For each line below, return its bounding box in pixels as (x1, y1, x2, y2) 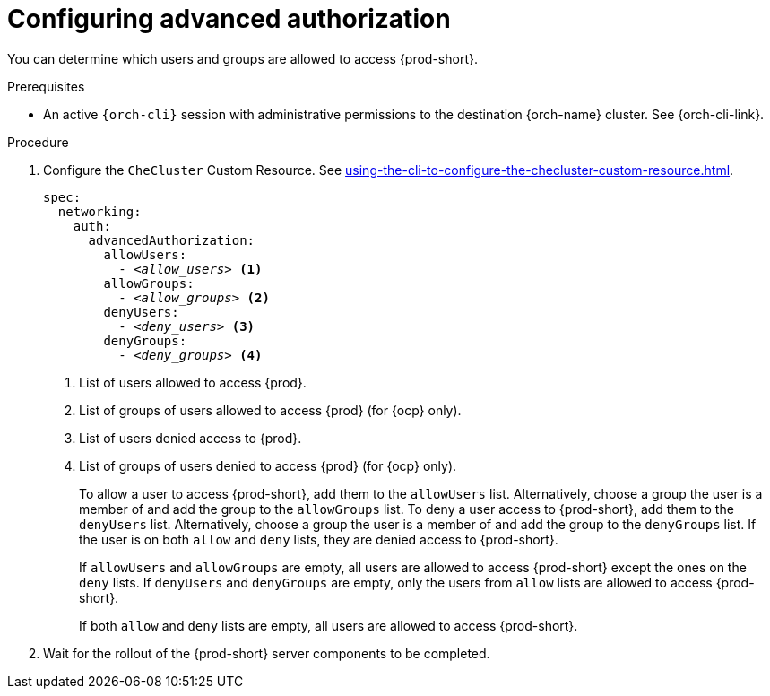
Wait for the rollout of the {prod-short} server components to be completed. (43, 645, 490, 661)
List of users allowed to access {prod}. (79, 374, 307, 390)
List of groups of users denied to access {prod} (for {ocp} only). (79, 457, 457, 474)
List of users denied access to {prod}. (79, 430, 302, 446)
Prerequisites (7, 78, 85, 94)
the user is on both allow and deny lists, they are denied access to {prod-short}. (79, 531, 558, 547)
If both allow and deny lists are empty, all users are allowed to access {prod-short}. (79, 617, 578, 633)
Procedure (7, 134, 69, 150)
